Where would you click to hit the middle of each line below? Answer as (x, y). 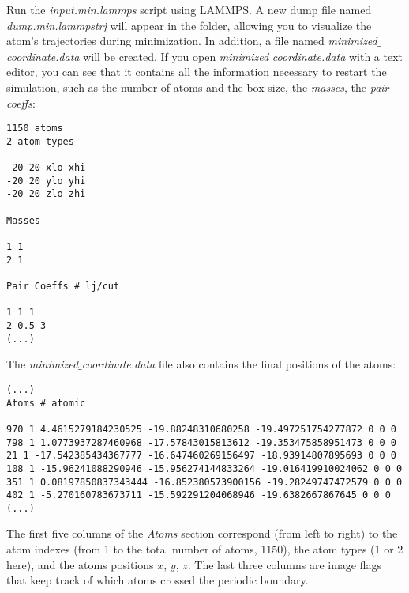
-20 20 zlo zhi (46, 194)
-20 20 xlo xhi (46, 168)
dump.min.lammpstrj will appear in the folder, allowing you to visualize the (189, 25)
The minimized (43, 364)
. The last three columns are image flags (285, 564)
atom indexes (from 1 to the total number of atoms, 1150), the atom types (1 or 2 (205, 549)
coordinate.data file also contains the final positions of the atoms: (239, 364)
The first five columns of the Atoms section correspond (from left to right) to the (202, 533)
